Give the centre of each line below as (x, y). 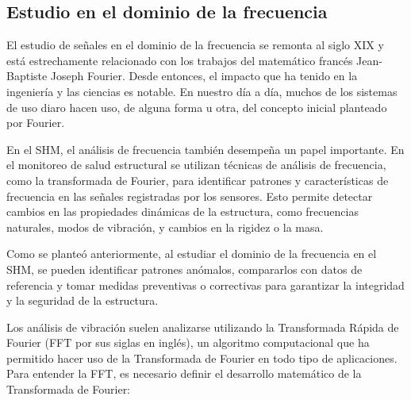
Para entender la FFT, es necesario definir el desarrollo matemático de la (184, 373)
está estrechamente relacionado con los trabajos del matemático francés (180, 60)
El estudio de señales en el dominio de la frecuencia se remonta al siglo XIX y (195, 45)
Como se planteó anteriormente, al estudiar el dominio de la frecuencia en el (192, 254)
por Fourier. (36, 123)
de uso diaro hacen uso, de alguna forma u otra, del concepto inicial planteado (197, 107)
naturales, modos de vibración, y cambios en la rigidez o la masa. (165, 227)
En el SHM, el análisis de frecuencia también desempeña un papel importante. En (205, 149)
